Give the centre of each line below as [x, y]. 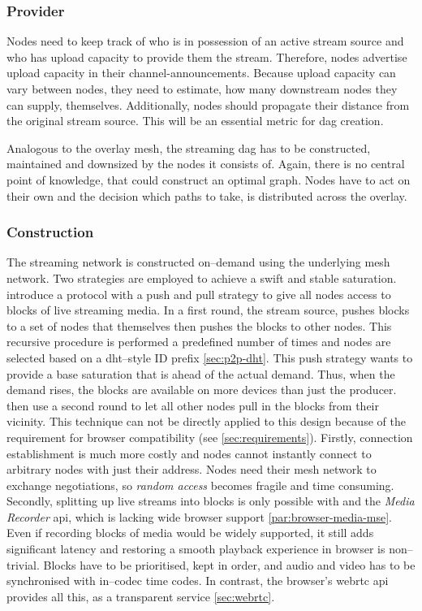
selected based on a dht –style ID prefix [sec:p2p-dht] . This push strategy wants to [210, 357]
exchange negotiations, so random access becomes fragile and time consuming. [200, 485]
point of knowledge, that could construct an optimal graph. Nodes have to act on [209, 179]
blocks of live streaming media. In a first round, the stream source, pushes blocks [208, 310]
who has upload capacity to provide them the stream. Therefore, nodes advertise [207, 56]
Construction [50, 232]
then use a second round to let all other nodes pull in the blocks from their [193, 405]
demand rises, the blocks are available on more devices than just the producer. [202, 390]
